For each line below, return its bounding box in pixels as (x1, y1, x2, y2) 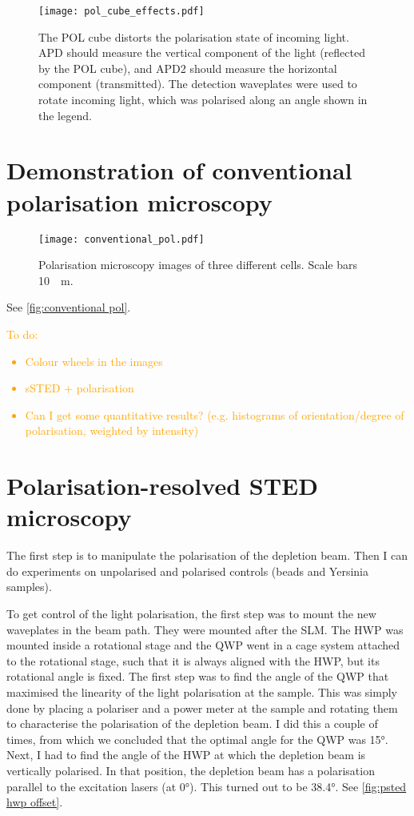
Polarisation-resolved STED (6, 469, 318, 502)
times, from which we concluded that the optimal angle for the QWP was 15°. (6, 730, 388, 747)
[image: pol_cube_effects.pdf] (38, 6, 205, 17)
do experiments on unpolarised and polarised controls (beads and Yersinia (6, 562, 368, 579)
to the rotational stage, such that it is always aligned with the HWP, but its (6, 652, 380, 669)
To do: (6, 325, 38, 342)
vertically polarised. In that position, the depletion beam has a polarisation (6, 762, 375, 778)
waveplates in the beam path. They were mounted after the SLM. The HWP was (6, 621, 404, 637)
